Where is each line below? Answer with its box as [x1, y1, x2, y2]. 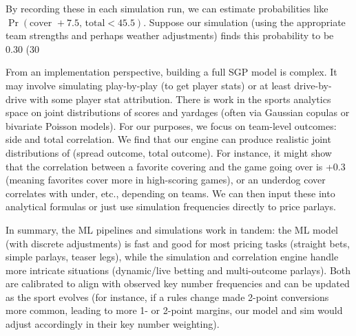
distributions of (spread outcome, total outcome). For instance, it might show [6, 145, 332, 159]
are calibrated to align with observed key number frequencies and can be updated [6, 276, 350, 291]
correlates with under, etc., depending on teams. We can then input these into [6, 186, 335, 200]
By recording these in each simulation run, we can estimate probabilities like [6, 1, 328, 15]
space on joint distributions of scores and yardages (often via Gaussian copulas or [6, 105, 350, 120]
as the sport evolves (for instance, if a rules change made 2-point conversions [6, 289, 329, 304]
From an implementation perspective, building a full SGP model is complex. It [6, 65, 337, 79]
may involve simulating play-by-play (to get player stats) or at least [6, 78, 291, 92]
